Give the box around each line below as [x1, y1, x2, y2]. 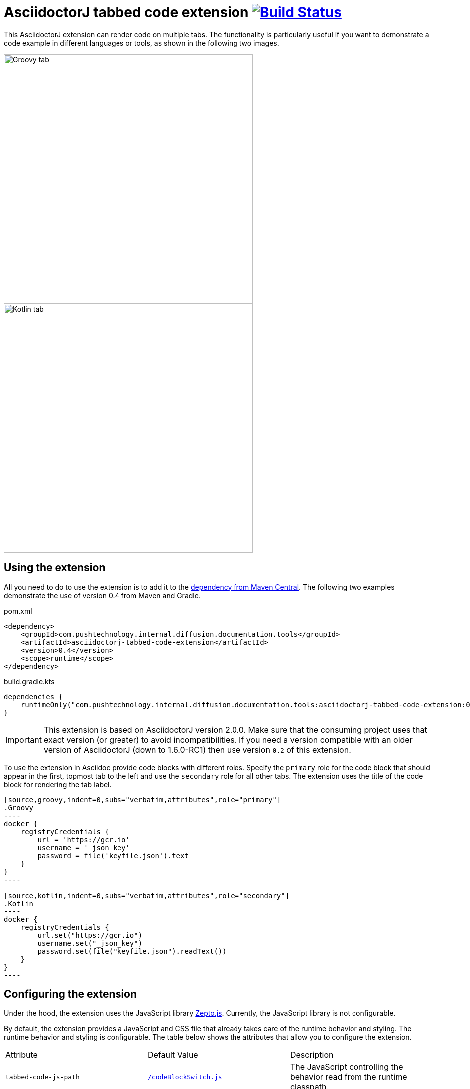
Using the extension [4, 561, 106, 574]
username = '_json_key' [37, 843, 130, 852]
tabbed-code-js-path [5, 1073, 80, 1081]
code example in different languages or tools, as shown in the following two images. [4, 38, 279, 47]
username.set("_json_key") [37, 939, 143, 947]
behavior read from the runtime [290, 1072, 407, 1082]
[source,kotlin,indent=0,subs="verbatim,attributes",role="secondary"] [4, 891, 290, 900]
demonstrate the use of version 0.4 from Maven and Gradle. [4, 591, 201, 600]
